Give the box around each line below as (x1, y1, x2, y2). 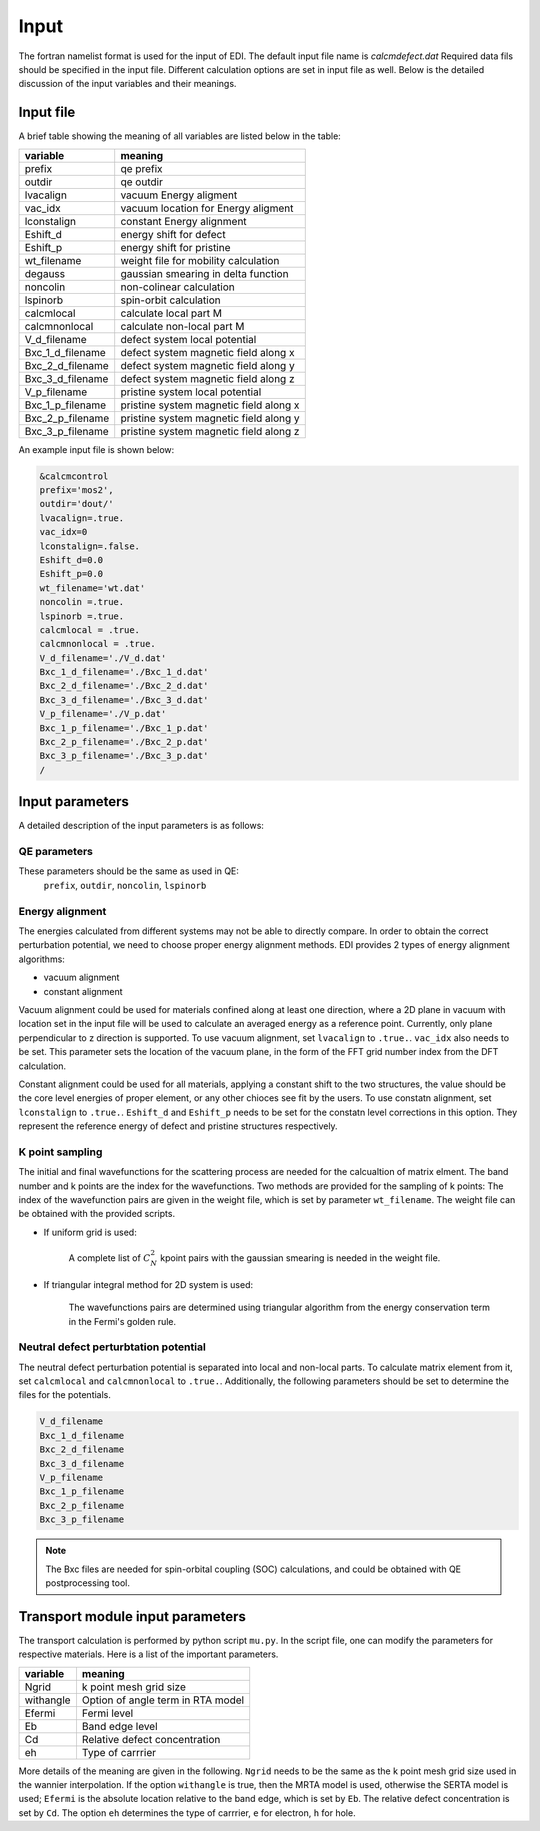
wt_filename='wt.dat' (39, 582, 146, 594)
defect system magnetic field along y (120, 358, 295, 372)
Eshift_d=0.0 (39, 554, 104, 565)
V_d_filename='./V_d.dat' (39, 652, 167, 664)
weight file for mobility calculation (120, 253, 280, 267)
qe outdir (120, 175, 164, 189)
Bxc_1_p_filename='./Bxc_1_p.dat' (39, 722, 209, 734)
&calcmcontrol (39, 470, 109, 482)
